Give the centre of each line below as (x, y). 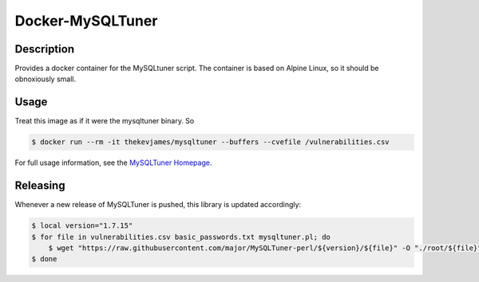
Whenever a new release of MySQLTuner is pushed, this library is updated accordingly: (158, 205)
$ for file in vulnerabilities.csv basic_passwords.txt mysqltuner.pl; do (181, 237)
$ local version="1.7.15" (82, 226)
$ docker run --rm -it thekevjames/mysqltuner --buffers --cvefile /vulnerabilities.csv (211, 142)
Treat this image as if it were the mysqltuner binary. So (105, 121)
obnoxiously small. (46, 79)
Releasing (40, 186)
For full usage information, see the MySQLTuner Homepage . (113, 163)
